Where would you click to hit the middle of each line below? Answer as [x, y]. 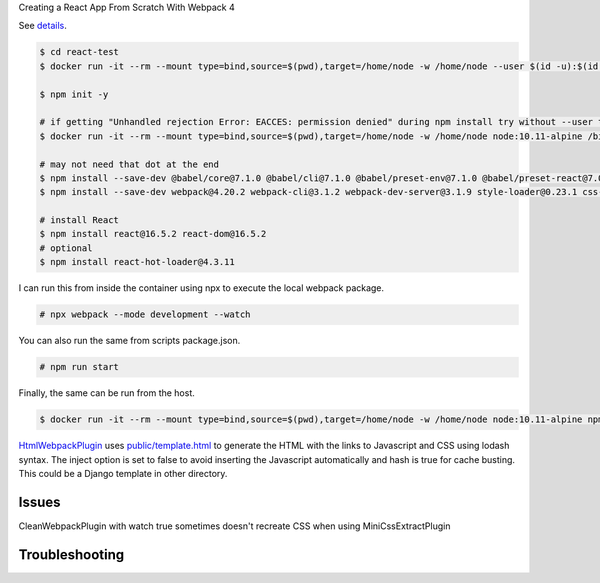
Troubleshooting [71, 554]
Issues [39, 501]
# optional [66, 248]
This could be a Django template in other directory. [123, 473]
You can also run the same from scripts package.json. [129, 341]
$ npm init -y [74, 94]
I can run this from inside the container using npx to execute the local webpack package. [201, 288]
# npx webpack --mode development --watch [145, 314]
